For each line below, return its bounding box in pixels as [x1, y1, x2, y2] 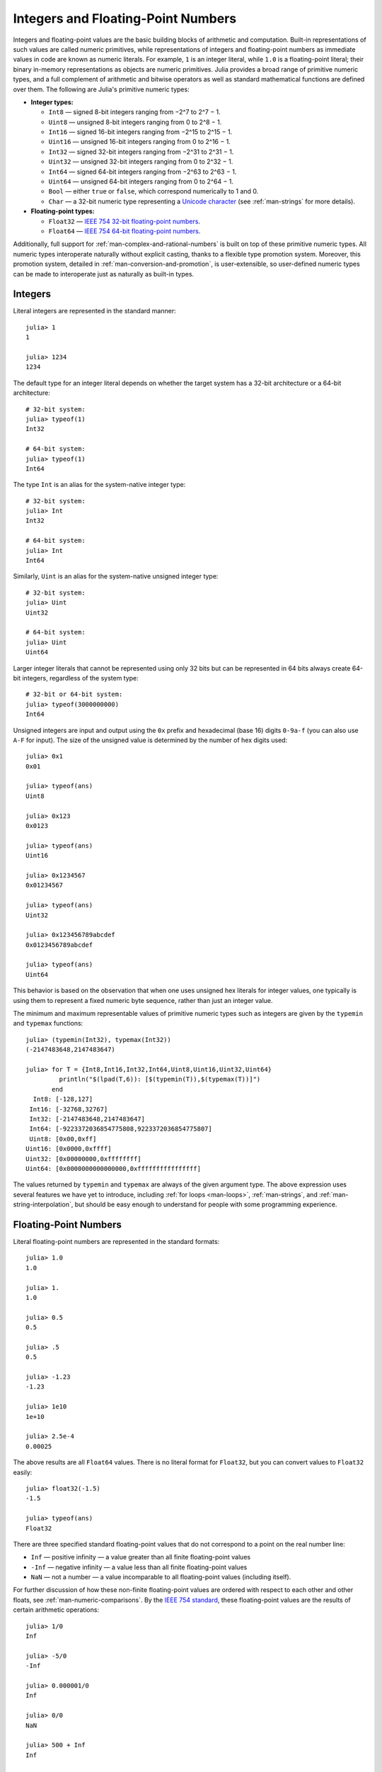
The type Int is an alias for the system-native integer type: [13, 481, 186, 489]
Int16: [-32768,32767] [29, 1105, 108, 1113]
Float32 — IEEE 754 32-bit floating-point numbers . [48, 217, 201, 225]
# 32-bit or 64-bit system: [25, 690, 123, 698]
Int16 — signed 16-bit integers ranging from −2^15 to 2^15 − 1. [48, 128, 233, 136]
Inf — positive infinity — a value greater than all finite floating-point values [30, 1553, 251, 1561]
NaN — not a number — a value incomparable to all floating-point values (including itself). [30, 1573, 291, 1581]
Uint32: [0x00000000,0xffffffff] [25, 1155, 141, 1162]
